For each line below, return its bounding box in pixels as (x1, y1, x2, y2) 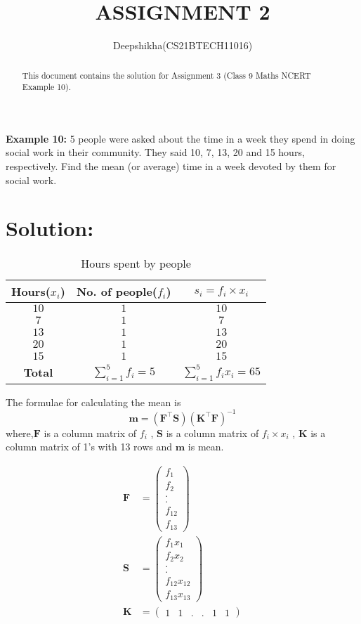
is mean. (188, 439, 224, 454)
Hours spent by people (81, 255, 191, 272)
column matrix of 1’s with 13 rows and (6, 439, 173, 454)
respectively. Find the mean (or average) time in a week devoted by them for (6, 159, 336, 174)
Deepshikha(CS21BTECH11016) (112, 38, 253, 53)
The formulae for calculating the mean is (6, 394, 181, 409)
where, (6, 425, 34, 440)
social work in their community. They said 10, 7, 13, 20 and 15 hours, (6, 145, 305, 160)
